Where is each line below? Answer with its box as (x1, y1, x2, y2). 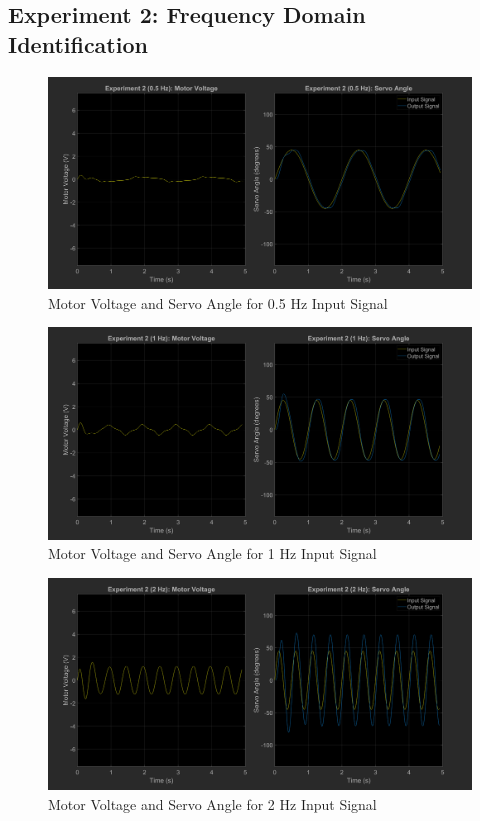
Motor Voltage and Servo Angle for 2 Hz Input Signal (48, 793, 377, 814)
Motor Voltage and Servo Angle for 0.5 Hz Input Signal (48, 292, 388, 313)
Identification (8, 28, 148, 59)
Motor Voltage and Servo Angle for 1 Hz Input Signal (48, 543, 377, 564)
